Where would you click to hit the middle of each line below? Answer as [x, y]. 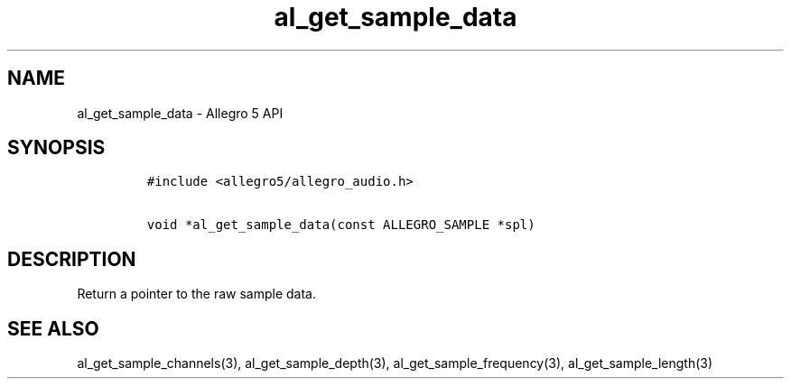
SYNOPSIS [56, 148]
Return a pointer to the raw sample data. [196, 294]
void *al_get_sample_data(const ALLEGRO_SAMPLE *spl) [341, 225]
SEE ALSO [53, 328]
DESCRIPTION [72, 259]
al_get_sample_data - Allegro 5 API [180, 113]
